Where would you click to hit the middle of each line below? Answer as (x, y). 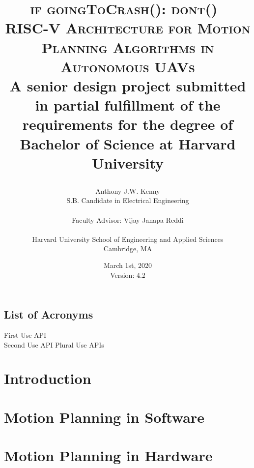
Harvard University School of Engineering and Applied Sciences (128, 239)
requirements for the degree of (128, 124)
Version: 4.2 (128, 275)
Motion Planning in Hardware (108, 455)
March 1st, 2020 (128, 265)
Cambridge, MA (128, 249)
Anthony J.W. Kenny (128, 190)
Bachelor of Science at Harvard (128, 143)
